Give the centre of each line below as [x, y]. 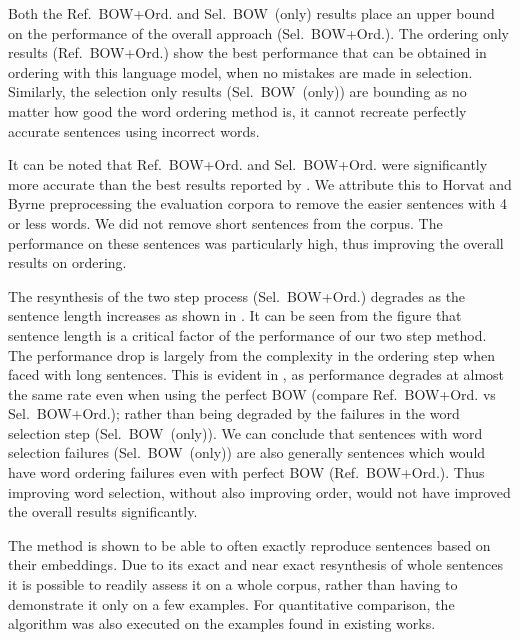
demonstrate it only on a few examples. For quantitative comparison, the [231, 603]
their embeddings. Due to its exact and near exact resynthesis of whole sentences [256, 564]
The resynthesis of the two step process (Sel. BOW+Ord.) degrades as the [237, 295]
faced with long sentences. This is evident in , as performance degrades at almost [256, 374]
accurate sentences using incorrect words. [134, 130]
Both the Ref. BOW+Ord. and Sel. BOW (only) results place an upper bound [251, 13]
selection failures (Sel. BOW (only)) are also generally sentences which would [247, 452]
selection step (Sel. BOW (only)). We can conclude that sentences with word [245, 432]
